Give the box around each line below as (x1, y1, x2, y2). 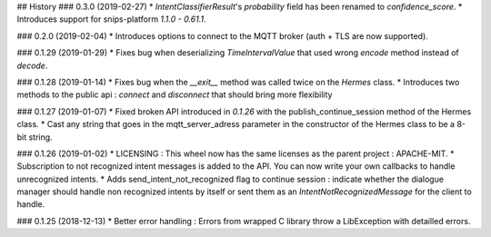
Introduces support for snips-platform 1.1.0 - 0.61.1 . (16, 14, 206, 25)
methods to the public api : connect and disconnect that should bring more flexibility (16, 89, 333, 100)
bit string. (16, 132, 54, 143)
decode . (16, 60, 48, 71)
